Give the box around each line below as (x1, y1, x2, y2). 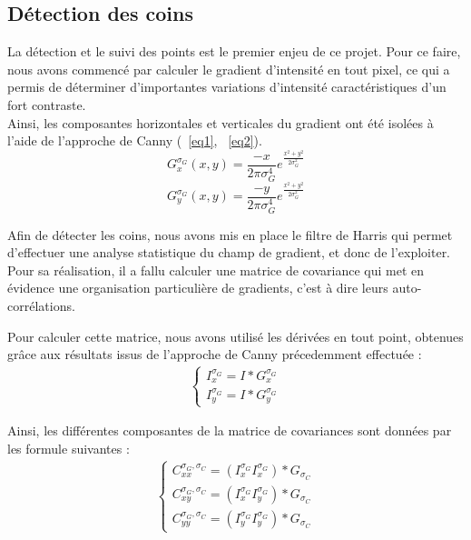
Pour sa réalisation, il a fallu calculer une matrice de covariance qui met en (7, 260, 425, 279)
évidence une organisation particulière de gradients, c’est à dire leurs (7, 278, 388, 297)
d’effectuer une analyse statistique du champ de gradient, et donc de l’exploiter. (7, 243, 451, 262)
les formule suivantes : (7, 438, 130, 457)
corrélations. (7, 296, 75, 315)
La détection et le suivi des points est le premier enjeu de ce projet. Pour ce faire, (7, 42, 461, 61)
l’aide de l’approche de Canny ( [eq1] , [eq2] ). (7, 131, 262, 150)
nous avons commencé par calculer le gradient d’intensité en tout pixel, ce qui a (7, 59, 450, 78)
